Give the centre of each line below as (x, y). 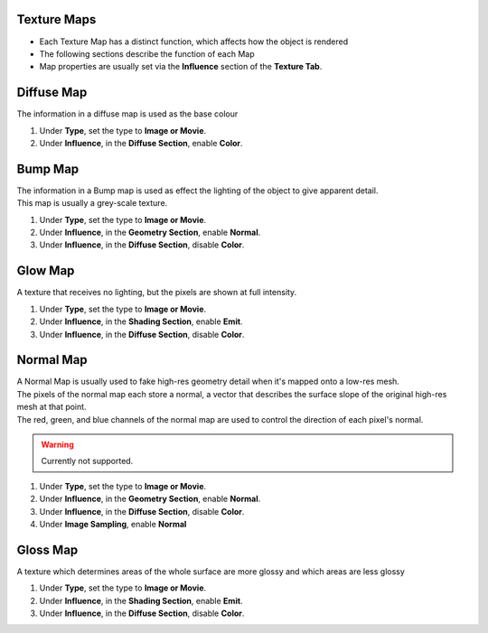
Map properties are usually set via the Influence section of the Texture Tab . (181, 67)
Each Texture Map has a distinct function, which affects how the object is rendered (193, 42)
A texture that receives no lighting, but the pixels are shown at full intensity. (157, 293)
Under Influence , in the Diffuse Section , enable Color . (141, 143)
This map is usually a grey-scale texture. (92, 203)
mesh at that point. (52, 407)
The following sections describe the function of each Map (147, 53)
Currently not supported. (87, 461)
